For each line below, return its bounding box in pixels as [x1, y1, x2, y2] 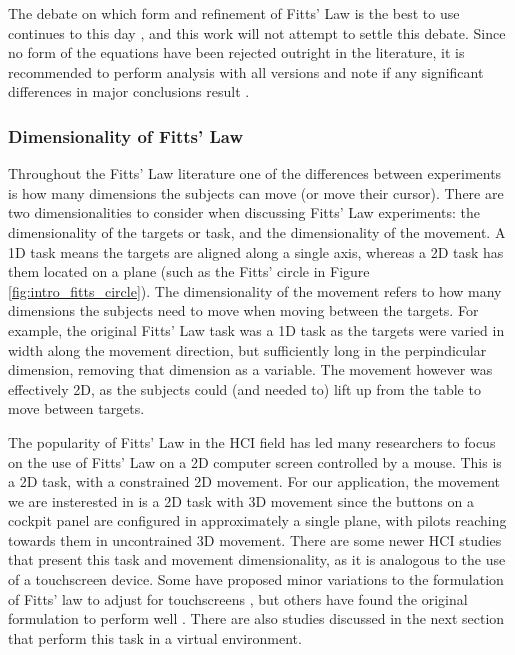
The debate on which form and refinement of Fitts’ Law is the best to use [8, 3, 460, 23]
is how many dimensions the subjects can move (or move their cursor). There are [8, 182, 504, 203]
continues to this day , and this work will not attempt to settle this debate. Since [8, 22, 506, 43]
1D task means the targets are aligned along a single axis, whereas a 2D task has [8, 241, 504, 262]
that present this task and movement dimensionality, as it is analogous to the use [8, 549, 506, 570]
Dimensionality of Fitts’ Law [8, 123, 244, 148]
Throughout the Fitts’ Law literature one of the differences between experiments [8, 163, 502, 184]
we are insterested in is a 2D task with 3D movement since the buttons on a [8, 490, 474, 511]
